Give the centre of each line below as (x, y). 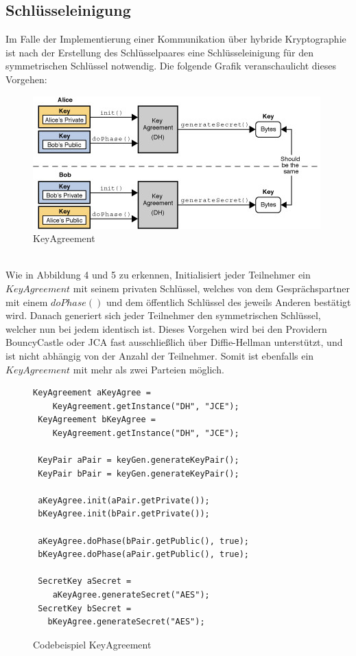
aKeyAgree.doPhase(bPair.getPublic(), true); (143, 541)
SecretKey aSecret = (85, 581)
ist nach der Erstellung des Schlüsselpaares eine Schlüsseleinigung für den (159, 52)
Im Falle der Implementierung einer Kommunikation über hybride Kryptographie (176, 39)
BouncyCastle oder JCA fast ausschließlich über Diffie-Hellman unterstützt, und (174, 342)
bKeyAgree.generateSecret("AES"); (126, 622)
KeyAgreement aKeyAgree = (92, 393)
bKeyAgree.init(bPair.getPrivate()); (124, 514)
